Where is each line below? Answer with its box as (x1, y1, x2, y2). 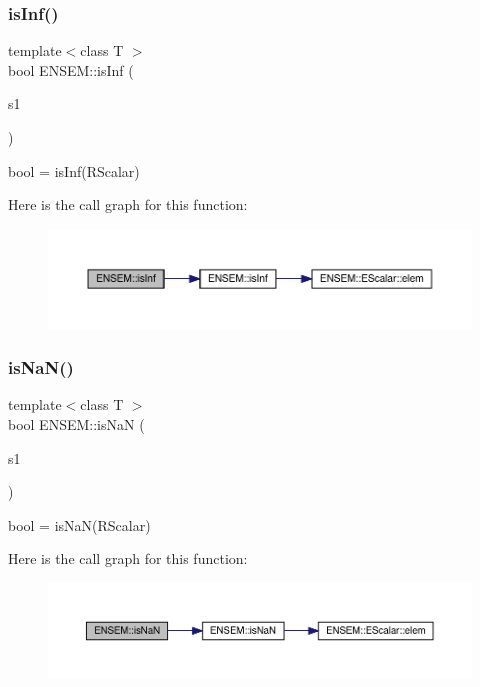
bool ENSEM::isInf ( (8, 59, 134, 80)
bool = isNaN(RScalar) (8, 514, 151, 535)
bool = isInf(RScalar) (8, 160, 140, 181)
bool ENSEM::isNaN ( (8, 413, 145, 434)
